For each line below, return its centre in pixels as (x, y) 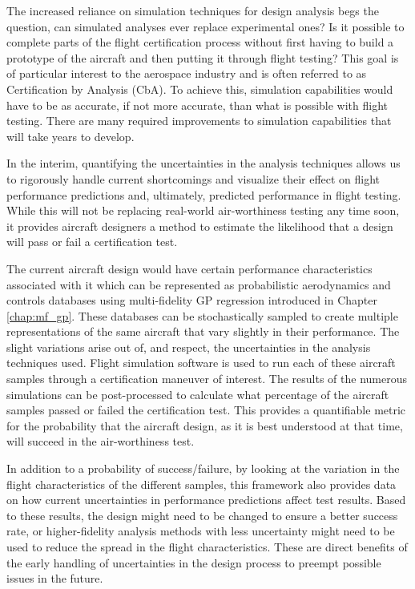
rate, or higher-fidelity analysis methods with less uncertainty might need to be (201, 531)
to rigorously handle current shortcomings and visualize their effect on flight (193, 178)
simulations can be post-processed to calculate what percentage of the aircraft (198, 394)
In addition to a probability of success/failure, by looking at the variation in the (203, 468)
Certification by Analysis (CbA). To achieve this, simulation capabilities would (200, 89)
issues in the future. (55, 578)
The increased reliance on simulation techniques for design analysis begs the (193, 10)
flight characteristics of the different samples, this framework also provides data (201, 484)
